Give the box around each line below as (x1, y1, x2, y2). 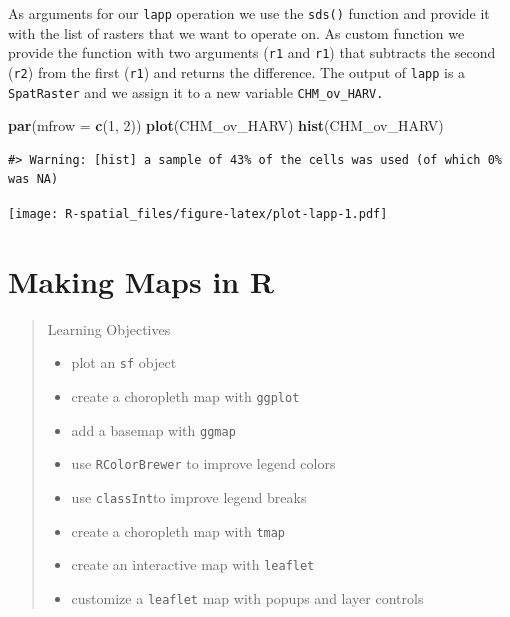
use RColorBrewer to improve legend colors (71, 453, 336, 474)
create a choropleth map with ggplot (71, 386, 300, 407)
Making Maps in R (8, 260, 275, 301)
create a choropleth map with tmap (71, 520, 286, 541)
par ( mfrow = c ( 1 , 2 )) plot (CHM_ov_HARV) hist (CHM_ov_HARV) (8, 115, 444, 136)
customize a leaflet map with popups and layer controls (71, 587, 424, 608)
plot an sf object (71, 352, 177, 373)
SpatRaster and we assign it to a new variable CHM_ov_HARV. (8, 81, 384, 102)
